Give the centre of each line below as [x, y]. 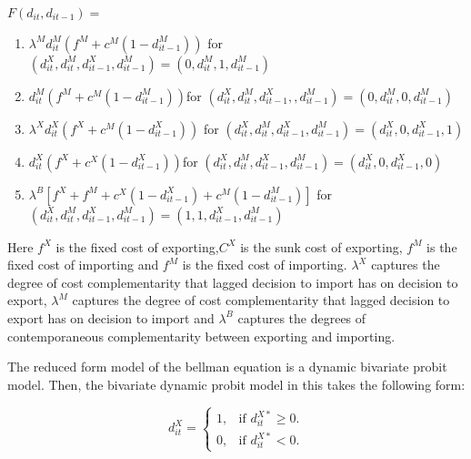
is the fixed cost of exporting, [137, 246]
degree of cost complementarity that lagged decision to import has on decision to [233, 282]
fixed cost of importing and [83, 265]
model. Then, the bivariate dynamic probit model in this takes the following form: [236, 384]
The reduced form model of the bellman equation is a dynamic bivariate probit [227, 367]
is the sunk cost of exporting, [321, 246]
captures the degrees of [302, 317]
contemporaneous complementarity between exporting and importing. [201, 336]
